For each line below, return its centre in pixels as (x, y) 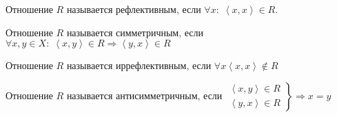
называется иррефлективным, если (139, 65)
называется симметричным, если (135, 32)
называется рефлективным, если (134, 9)
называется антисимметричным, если (144, 95)
